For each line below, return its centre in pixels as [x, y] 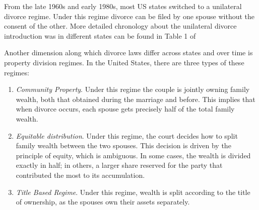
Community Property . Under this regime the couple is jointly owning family [133, 89]
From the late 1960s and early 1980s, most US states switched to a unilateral [123, 6]
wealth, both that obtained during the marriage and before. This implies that [136, 99]
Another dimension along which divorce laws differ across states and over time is [128, 52]
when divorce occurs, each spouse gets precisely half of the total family [125, 109]
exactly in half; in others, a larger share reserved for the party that [119, 165]
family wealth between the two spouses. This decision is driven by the [123, 145]
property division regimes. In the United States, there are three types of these [124, 62]
